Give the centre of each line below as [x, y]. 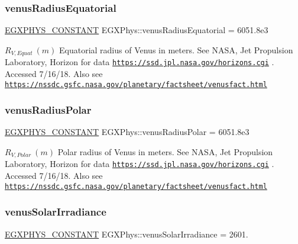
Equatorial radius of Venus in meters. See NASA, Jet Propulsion [176, 49]
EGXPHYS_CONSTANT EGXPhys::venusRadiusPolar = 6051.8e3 [127, 132]
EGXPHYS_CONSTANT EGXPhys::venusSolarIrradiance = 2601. [127, 234]
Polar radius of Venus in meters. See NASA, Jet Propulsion [165, 151]
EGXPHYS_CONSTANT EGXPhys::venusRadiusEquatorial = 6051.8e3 [137, 30]
